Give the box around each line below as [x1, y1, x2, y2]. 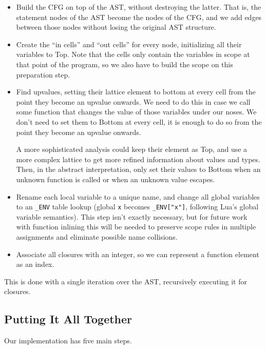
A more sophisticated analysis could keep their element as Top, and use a [16, 144, 248, 154]
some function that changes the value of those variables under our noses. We [16, 106, 257, 117]
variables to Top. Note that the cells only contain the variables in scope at [16, 49, 250, 60]
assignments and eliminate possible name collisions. [16, 231, 178, 242]
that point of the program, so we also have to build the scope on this [16, 59, 233, 69]
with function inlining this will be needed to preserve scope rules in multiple [16, 221, 256, 232]
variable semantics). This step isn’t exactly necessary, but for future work [16, 211, 248, 222]
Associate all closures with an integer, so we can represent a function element [16, 248, 259, 259]
